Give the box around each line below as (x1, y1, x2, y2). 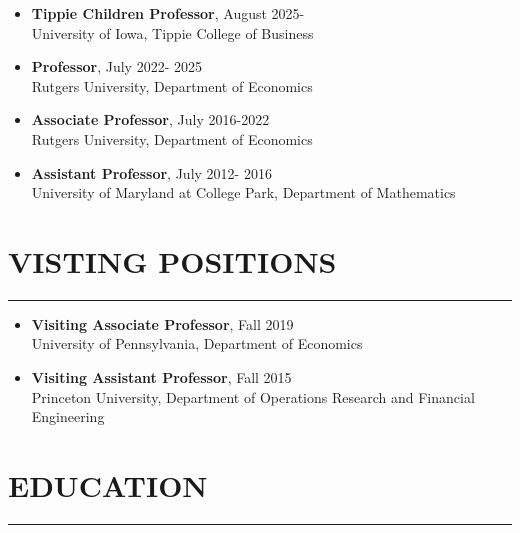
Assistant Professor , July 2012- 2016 (31, 162, 272, 183)
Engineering (31, 406, 105, 427)
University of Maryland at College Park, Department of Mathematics (31, 182, 456, 203)
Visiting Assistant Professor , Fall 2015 (31, 367, 292, 388)
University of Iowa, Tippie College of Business (31, 22, 314, 43)
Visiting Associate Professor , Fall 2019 (31, 313, 294, 334)
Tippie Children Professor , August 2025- (31, 3, 305, 23)
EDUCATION (8, 465, 208, 506)
